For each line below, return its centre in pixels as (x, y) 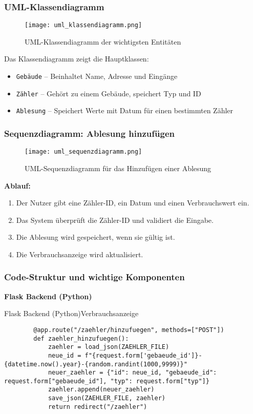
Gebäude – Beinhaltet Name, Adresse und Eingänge (97, 76)
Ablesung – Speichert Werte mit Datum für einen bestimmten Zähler (125, 110)
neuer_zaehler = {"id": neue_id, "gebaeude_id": (132, 373)
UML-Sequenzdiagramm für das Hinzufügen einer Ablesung (118, 168)
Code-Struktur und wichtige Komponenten (94, 277)
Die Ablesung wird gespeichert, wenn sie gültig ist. (96, 237)
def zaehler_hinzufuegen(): (81, 338)
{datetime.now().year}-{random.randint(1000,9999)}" (96, 364)
